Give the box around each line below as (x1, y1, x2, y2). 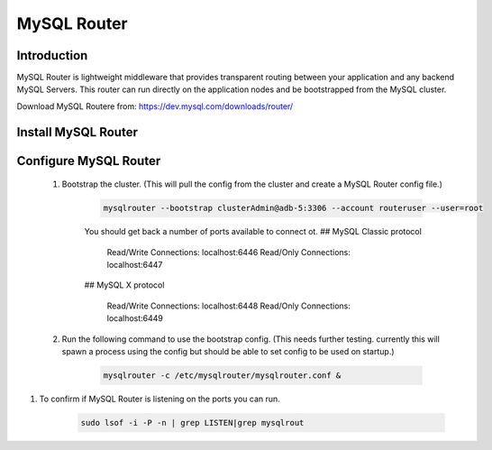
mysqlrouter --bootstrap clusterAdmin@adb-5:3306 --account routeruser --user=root (103, 203, 484, 214)
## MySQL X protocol (84, 280, 165, 290)
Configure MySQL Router (16, 153, 161, 169)
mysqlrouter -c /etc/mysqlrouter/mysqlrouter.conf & (103, 370, 342, 381)
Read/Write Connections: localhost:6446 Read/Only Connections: (106, 246, 351, 257)
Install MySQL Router (16, 124, 139, 140)
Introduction (16, 48, 88, 63)
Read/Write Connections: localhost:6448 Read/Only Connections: (106, 300, 351, 311)
